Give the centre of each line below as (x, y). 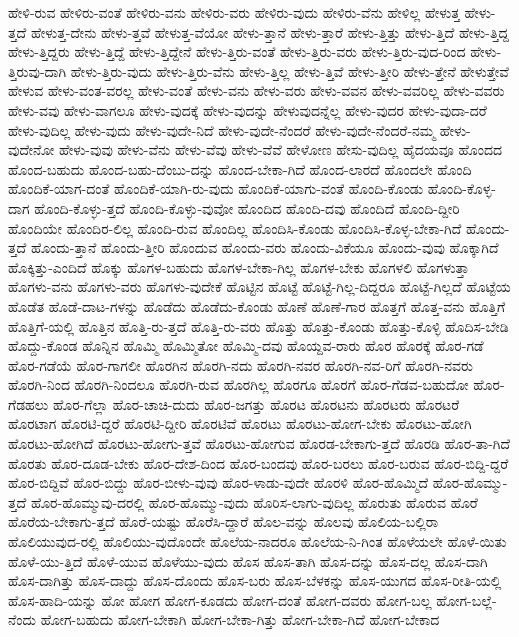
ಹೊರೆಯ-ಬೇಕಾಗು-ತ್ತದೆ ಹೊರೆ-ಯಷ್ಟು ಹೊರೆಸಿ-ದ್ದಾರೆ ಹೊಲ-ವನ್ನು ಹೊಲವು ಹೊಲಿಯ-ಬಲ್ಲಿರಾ (223, 521)
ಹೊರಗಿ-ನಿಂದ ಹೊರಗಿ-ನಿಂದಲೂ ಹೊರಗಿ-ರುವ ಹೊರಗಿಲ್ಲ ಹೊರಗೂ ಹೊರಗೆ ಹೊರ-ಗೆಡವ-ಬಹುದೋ (238, 384)
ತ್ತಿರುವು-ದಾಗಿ (37, 70)
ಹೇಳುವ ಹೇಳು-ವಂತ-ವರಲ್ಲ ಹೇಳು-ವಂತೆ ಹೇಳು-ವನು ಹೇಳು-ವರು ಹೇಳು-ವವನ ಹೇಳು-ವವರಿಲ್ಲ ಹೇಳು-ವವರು (256, 90)
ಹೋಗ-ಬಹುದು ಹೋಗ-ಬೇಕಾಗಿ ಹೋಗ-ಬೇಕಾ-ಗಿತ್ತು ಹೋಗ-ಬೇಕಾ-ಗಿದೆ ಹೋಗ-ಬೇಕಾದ (240, 619)
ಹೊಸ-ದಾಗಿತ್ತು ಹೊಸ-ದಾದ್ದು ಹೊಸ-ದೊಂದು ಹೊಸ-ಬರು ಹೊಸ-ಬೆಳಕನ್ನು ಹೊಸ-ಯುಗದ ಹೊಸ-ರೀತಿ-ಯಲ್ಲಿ (255, 580)
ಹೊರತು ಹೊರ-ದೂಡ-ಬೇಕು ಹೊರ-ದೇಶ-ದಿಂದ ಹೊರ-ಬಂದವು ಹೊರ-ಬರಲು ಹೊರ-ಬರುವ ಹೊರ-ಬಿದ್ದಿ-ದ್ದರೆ (258, 462)
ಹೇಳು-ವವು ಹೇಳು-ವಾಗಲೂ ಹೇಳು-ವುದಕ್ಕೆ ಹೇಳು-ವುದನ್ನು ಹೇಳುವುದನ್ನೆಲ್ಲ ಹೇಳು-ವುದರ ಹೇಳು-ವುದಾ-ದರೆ (247, 109)
